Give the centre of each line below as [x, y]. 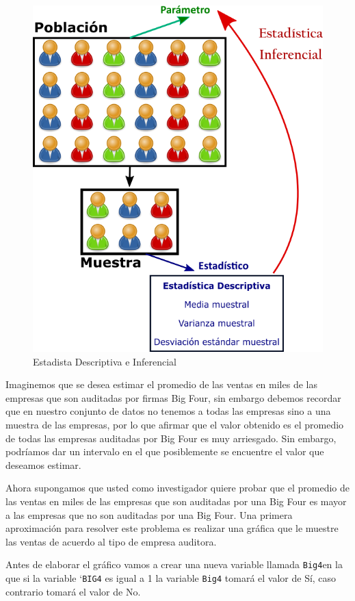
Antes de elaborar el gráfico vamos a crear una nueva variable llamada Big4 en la [174, 564]
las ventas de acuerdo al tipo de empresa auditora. [111, 541]
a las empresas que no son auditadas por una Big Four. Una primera [149, 514]
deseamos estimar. [43, 464]
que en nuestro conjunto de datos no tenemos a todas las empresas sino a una [168, 411]
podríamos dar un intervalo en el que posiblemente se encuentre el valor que [165, 451]
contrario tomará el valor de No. [73, 591]
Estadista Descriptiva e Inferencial [105, 361]
